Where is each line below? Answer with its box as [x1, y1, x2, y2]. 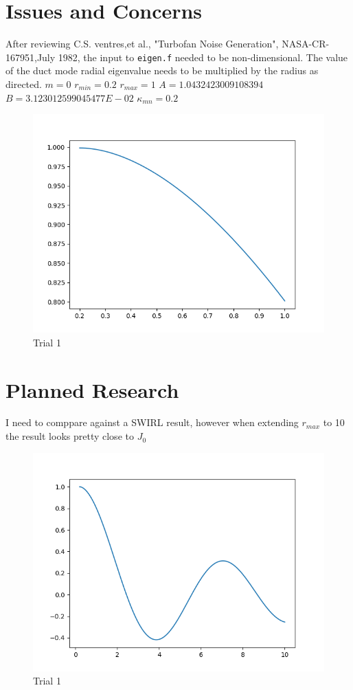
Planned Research [5, 375, 179, 403]
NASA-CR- [282, 36, 330, 51]
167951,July [5, 49, 56, 64]
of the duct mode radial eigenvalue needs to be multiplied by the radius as [5, 63, 319, 78]
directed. [5, 76, 42, 91]
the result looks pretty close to [5, 429, 134, 443]
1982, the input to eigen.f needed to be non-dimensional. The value [58, 49, 348, 64]
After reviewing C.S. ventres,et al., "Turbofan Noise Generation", [5, 36, 279, 51]
